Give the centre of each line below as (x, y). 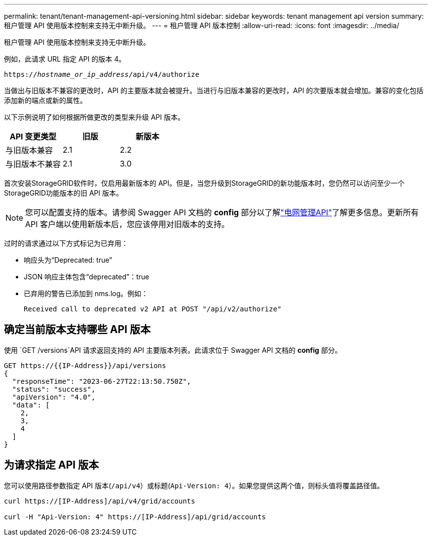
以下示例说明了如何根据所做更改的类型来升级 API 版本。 (94, 117)
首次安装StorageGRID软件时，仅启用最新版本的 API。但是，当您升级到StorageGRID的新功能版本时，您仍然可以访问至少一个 (204, 183)
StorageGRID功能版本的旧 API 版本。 (64, 193)
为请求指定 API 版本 (52, 465)
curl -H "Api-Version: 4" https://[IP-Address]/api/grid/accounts (135, 517)
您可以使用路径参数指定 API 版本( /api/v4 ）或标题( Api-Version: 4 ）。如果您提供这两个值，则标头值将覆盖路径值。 (194, 485)
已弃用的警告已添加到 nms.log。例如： (86, 293)
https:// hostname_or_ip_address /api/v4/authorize (102, 74)
